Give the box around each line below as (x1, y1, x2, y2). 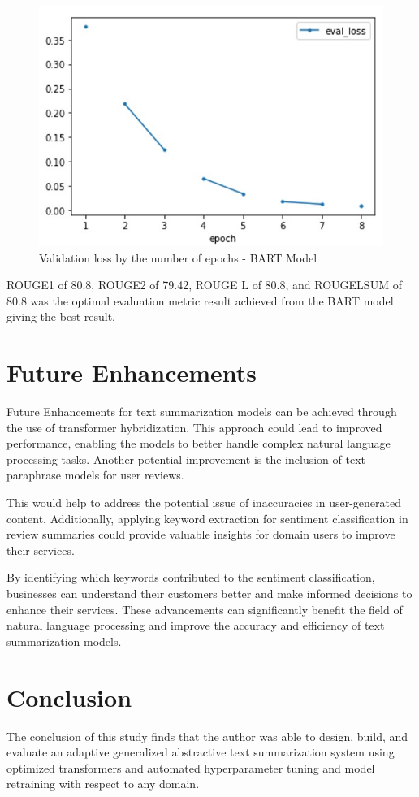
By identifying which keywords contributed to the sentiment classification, (6, 569, 375, 586)
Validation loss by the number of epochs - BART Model (39, 249, 317, 266)
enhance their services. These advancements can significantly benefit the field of (6, 600, 403, 617)
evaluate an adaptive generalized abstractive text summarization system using (6, 743, 395, 760)
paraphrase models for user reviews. (6, 466, 184, 483)
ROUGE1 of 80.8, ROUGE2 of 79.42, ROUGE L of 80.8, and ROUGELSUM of (6, 276, 402, 293)
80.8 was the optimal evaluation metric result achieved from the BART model (6, 292, 394, 309)
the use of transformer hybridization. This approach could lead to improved (6, 418, 382, 435)
